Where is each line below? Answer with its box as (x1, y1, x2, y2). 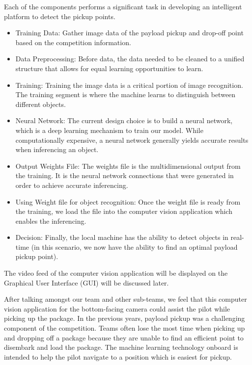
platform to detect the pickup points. (4, 11, 115, 21)
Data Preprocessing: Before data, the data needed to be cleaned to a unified (15, 53, 245, 64)
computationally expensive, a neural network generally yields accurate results (15, 134, 249, 145)
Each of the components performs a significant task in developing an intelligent (4, 1, 242, 11)
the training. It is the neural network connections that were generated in (15, 170, 234, 181)
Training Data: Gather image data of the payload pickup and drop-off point (15, 27, 244, 38)
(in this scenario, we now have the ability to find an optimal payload (31, 241, 238, 252)
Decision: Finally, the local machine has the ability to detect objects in (15, 232, 228, 242)
